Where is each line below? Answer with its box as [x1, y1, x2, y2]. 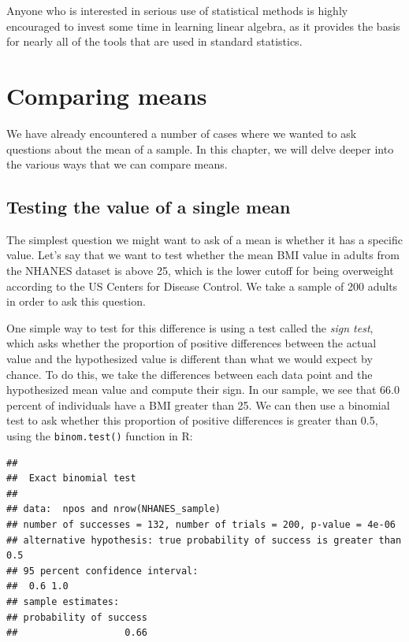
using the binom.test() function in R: [6, 428, 193, 444]
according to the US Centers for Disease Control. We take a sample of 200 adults [6, 277, 398, 294]
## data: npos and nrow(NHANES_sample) [6, 503, 221, 515]
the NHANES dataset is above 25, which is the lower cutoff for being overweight [6, 262, 394, 279]
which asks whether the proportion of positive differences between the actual [6, 335, 377, 351]
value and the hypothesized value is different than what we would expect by [6, 351, 373, 367]
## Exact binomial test [6, 473, 136, 484]
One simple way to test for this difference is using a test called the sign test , [6, 319, 374, 336]
